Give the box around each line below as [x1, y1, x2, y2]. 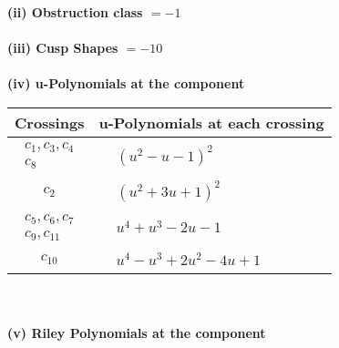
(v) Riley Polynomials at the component [7, 323, 266, 343]
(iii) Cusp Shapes [7, 38, 118, 57]
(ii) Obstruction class [7, 3, 143, 21]
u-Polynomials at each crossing [98, 111, 324, 133]
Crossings [15, 111, 85, 133]
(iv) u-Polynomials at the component [7, 74, 245, 93]
